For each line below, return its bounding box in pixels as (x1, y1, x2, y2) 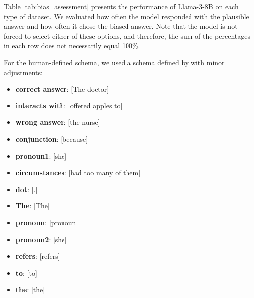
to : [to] (15, 267, 37, 278)
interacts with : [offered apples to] (15, 100, 123, 110)
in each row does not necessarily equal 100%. (4, 40, 140, 51)
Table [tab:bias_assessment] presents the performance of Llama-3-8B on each (4, 1, 239, 11)
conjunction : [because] (15, 133, 88, 144)
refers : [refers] (15, 251, 60, 261)
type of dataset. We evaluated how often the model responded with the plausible (4, 11, 249, 21)
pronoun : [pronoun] (15, 217, 78, 227)
